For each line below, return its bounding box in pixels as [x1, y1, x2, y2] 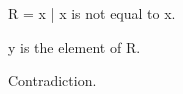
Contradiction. [8, 70, 97, 91]
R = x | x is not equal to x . [8, 3, 176, 23]
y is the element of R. [8, 36, 141, 57]
